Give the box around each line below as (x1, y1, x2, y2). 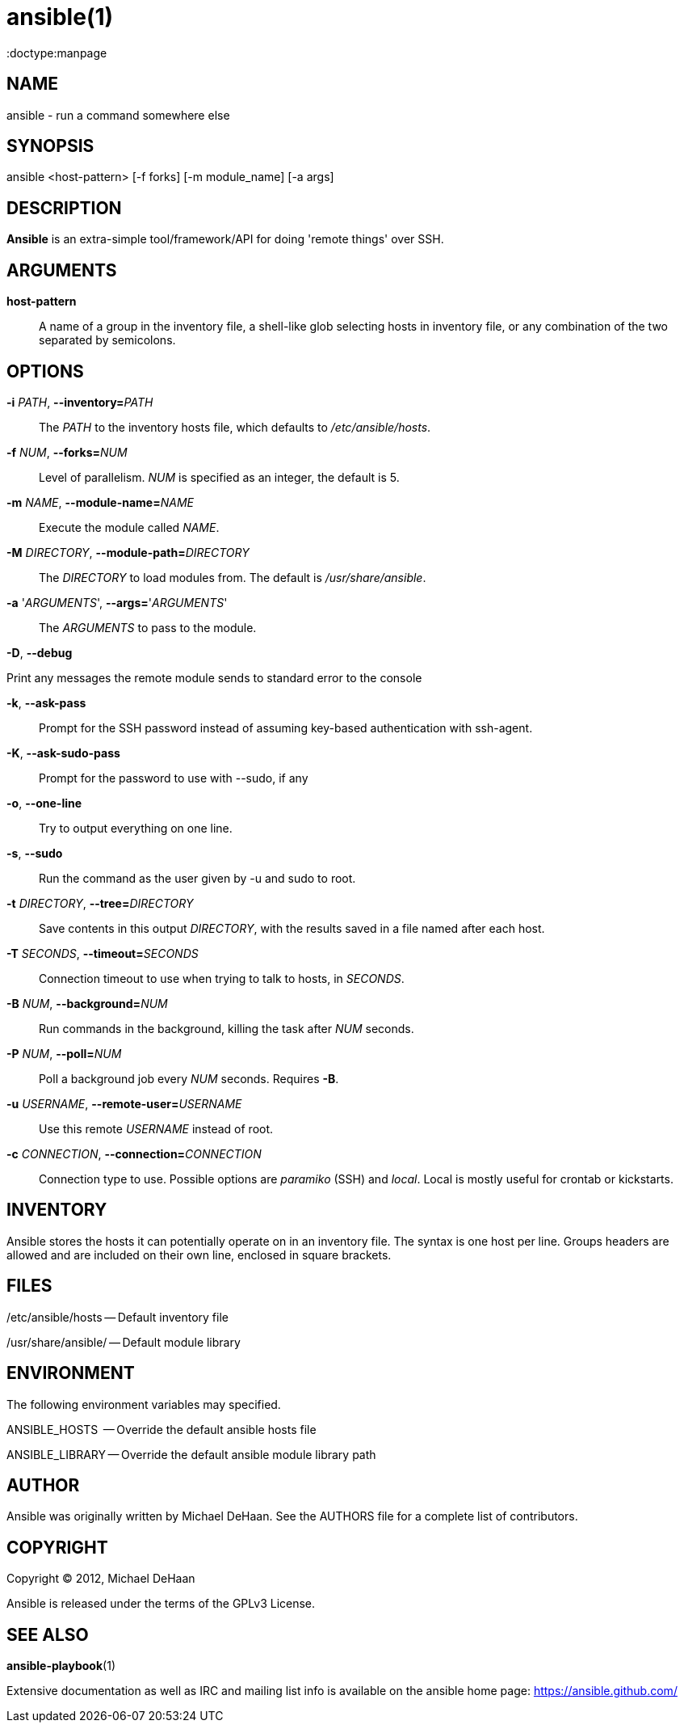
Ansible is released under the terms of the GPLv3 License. (6, 1596, 316, 1611)
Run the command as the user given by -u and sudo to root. (39, 871, 356, 885)
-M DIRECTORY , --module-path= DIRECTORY (6, 545, 250, 559)
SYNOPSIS (6, 136, 94, 157)
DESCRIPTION (6, 197, 122, 218)
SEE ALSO (6, 1624, 89, 1645)
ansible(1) (6, 3, 114, 31)
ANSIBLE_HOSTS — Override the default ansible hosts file (6, 1422, 317, 1436)
